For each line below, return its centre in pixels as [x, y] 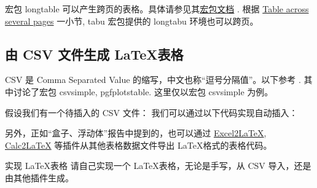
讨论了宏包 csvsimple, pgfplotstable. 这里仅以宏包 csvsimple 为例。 [143, 91]
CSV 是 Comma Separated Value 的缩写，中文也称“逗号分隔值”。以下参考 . [153, 80]
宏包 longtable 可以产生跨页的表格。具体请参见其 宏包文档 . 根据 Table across [157, 9]
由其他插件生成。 [39, 177]
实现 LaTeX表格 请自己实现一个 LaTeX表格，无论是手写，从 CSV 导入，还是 [158, 166]
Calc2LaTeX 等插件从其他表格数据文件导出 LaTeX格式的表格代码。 [139, 145]
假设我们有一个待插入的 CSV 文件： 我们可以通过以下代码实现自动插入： [151, 112]
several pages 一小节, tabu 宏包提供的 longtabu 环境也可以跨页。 [132, 21]
